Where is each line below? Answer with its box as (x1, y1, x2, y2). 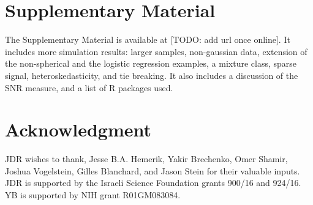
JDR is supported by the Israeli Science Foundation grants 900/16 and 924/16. (5, 176, 301, 189)
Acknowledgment (5, 117, 151, 142)
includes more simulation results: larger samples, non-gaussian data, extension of (5, 45, 307, 58)
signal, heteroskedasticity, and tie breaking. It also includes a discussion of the (5, 69, 298, 81)
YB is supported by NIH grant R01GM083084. (5, 188, 181, 201)
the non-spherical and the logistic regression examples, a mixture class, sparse (5, 57, 297, 70)
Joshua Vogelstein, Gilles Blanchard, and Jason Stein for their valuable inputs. (5, 164, 300, 177)
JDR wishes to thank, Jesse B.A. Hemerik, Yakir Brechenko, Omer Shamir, (5, 152, 288, 165)
